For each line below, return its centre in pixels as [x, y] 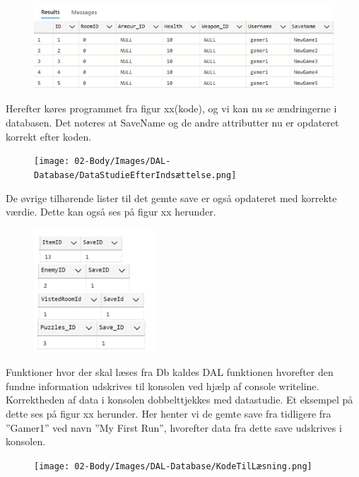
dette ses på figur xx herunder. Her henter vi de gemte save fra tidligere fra [169, 414]
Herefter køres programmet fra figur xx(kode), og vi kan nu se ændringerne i [171, 108]
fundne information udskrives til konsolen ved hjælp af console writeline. [163, 385]
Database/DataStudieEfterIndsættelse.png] [135, 175]
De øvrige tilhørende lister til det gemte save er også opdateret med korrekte [171, 198]
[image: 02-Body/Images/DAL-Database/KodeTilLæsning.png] [173, 466]
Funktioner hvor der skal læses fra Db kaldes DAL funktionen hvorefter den [170, 372]
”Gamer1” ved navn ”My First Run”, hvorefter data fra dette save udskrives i [174, 427]
